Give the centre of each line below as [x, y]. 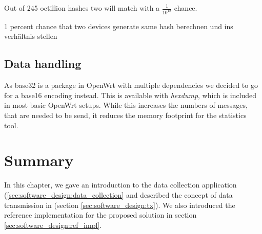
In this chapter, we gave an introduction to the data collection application [120, 185]
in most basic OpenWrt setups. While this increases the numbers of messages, [126, 105]
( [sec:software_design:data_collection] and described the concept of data [118, 194]
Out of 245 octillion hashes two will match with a [82, 8]
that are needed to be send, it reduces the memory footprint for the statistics [125, 115]
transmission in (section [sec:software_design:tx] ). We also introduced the [120, 205]
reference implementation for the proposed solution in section [100, 215]
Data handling [43, 64]
